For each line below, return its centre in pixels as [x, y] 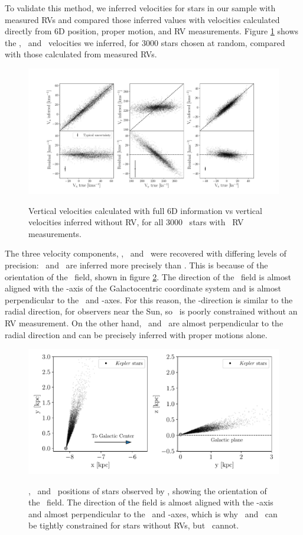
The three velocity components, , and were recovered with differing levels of [146, 253]
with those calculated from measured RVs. [81, 54]
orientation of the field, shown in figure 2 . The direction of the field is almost [148, 276]
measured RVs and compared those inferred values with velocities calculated [142, 19]
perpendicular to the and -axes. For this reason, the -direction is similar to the [149, 299]
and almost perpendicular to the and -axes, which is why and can [153, 513]
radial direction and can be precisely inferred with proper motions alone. [136, 334]
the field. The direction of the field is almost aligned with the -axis [151, 502]
